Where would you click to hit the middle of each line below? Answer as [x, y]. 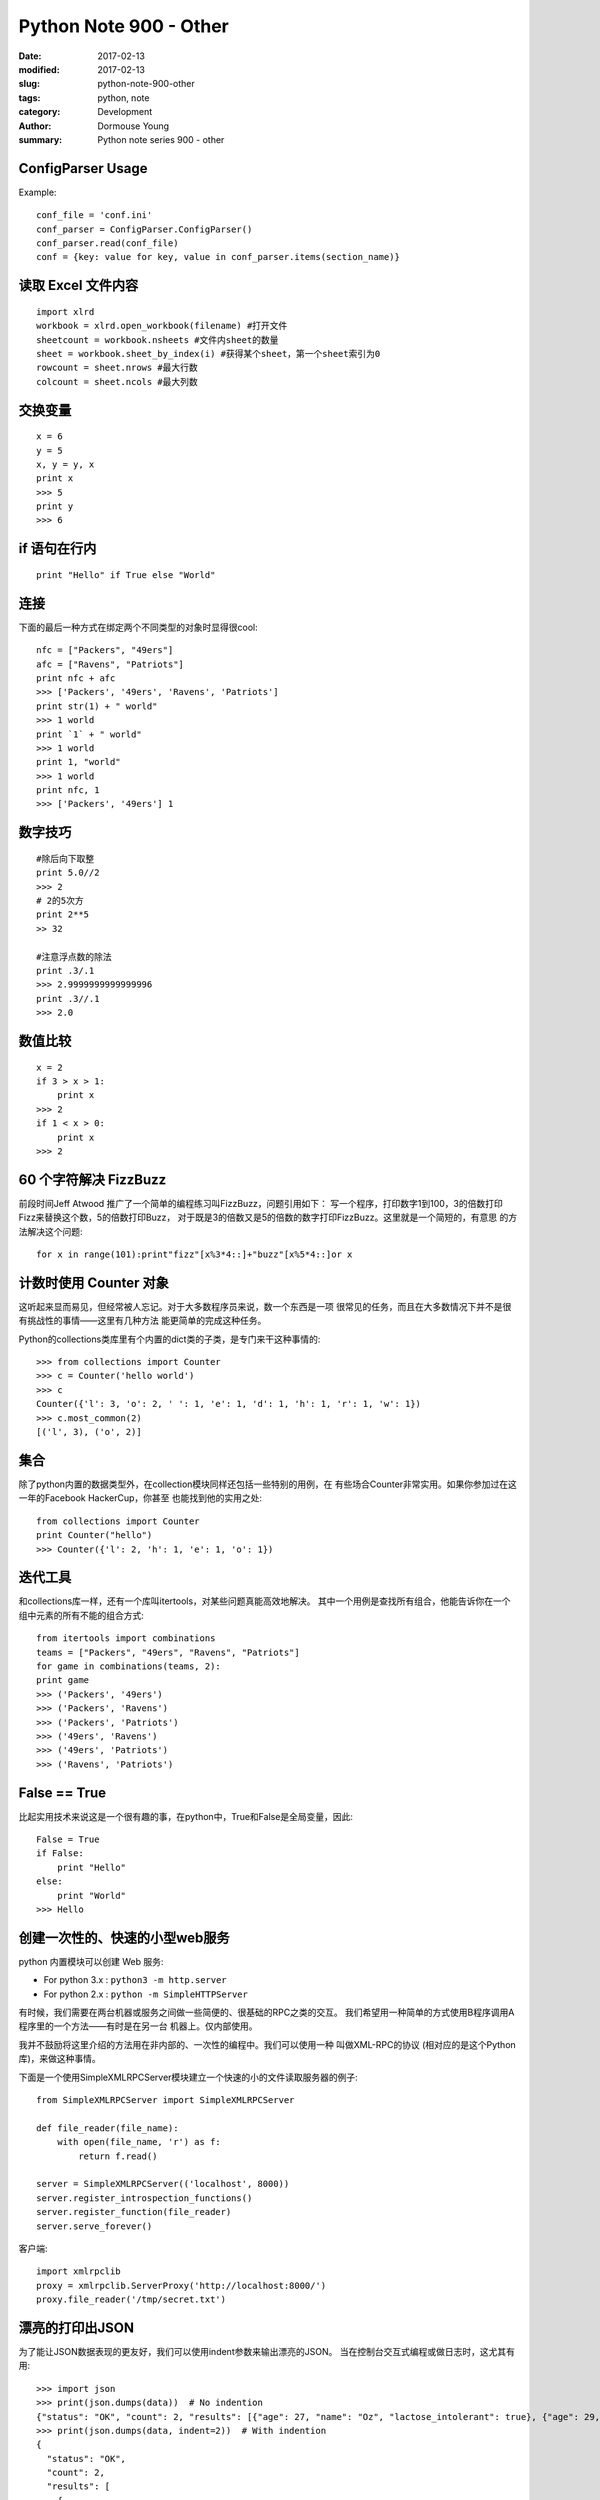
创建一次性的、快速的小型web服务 [124, 1937]
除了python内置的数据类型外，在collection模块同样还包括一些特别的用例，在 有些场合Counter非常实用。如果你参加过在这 [267, 1484]
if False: [60, 1853]
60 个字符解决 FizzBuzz [92, 1179]
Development [125, 112]
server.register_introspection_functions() [144, 2198]
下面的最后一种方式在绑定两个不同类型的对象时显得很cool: [138, 627]
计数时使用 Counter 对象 [94, 1282]
